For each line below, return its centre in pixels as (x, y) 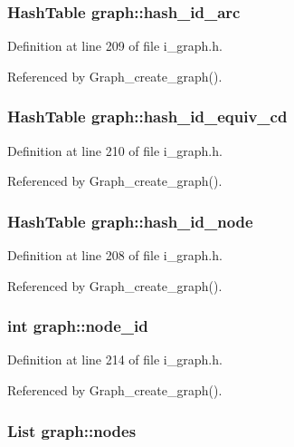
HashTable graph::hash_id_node (130, 221)
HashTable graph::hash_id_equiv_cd (147, 117)
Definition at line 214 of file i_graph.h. (115, 360)
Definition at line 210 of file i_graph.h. (115, 150)
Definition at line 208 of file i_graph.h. (115, 255)
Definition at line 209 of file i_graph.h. (115, 46)
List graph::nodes (72, 430)
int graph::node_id (78, 326)
